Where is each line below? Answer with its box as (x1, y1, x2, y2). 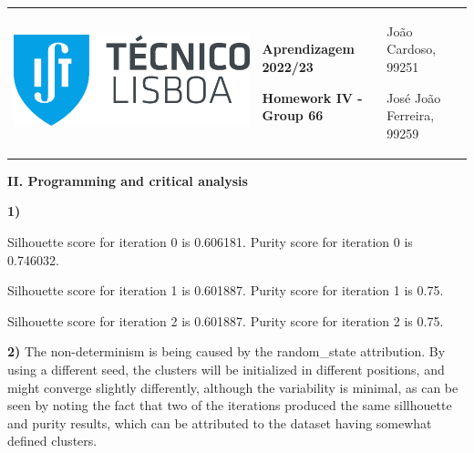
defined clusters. (7, 431, 98, 450)
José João (386, 88, 441, 107)
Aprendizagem (262, 39, 355, 58)
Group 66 (262, 106, 324, 125)
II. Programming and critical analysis (7, 170, 248, 190)
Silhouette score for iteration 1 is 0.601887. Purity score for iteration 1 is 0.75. (7, 281, 444, 300)
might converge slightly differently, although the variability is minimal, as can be (7, 377, 459, 396)
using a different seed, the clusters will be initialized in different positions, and (7, 359, 445, 378)
